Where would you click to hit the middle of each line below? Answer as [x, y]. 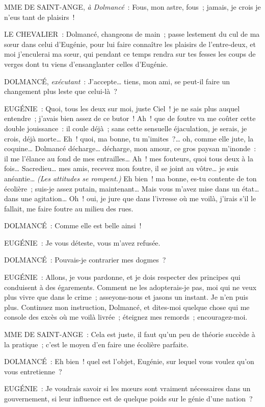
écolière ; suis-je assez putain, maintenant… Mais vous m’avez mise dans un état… [132, 188]
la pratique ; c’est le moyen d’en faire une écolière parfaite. [96, 344]
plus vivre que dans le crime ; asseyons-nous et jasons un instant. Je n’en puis [126, 297]
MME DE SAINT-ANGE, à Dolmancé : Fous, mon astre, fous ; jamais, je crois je [132, 7]
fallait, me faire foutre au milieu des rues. [69, 208]
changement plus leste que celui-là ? [61, 91]
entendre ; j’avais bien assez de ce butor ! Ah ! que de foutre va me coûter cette [130, 118]
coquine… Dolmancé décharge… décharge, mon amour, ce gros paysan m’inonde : [130, 148]
